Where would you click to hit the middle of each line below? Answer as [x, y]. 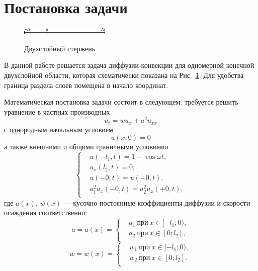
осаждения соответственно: [46, 212]
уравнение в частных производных [57, 111]
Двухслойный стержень [60, 48]
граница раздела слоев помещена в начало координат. [86, 85]
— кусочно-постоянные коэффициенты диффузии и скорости [157, 202]
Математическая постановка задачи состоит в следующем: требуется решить [121, 102]
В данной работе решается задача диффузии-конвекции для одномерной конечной [129, 65]
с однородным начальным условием [59, 129]
